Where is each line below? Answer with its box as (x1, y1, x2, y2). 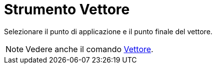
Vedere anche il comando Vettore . (25, 44, 153, 54)
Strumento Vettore (4, 1, 130, 18)
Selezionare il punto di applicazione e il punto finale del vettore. (4, 27, 212, 36)
